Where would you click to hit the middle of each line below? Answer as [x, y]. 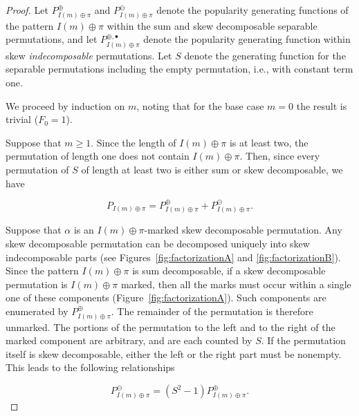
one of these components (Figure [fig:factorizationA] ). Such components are [166, 297]
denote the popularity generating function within [247, 39]
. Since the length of [134, 142]
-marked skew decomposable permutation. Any [243, 230]
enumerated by [37, 311]
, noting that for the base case [200, 105]
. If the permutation [303, 340]
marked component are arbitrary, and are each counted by [129, 340]
